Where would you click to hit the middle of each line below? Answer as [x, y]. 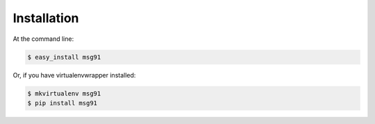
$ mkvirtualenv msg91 [64, 93]
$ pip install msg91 [62, 103]
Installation [46, 18]
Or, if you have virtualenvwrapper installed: [74, 75]
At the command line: [43, 39]
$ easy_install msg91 [64, 57]
